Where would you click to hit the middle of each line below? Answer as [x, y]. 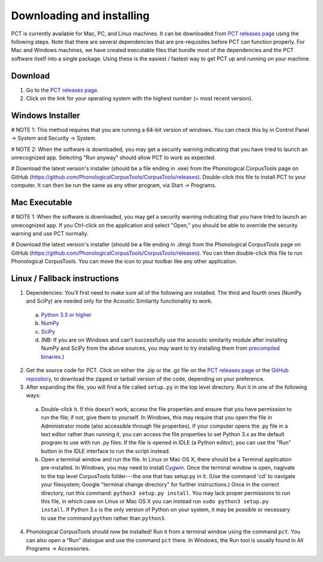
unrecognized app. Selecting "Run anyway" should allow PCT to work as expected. [113, 158]
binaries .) [53, 356]
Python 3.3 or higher [66, 315]
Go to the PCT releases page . [62, 90]
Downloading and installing [80, 16]
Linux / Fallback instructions [65, 278]
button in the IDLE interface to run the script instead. [106, 451]
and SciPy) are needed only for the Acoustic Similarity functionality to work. [119, 301]
